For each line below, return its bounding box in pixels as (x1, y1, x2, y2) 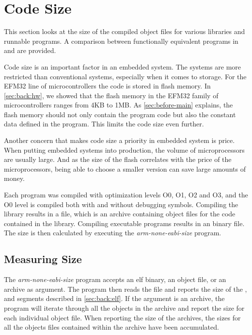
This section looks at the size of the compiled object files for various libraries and (4, 26, 245, 36)
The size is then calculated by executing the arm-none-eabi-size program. (4, 228, 221, 238)
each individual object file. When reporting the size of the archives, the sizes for (4, 312, 241, 322)
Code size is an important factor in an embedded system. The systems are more (4, 61, 241, 71)
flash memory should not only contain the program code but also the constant (4, 109, 236, 119)
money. (4, 173, 25, 183)
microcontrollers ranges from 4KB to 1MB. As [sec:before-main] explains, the (4, 100, 233, 110)
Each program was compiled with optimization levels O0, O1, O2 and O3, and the (4, 190, 248, 200)
